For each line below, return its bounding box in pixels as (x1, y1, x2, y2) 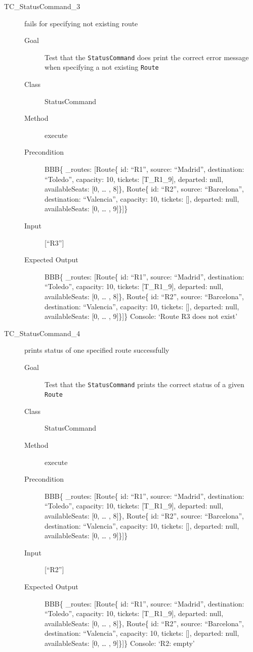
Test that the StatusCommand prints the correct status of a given (45, 379, 244, 389)
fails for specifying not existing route (24, 18, 138, 28)
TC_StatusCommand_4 (4, 328, 80, 338)
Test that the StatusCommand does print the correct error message (45, 52, 249, 62)
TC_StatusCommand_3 (4, 1, 80, 11)
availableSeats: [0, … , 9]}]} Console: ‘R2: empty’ (45, 637, 195, 648)
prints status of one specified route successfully (24, 345, 170, 355)
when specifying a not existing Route (45, 62, 159, 72)
